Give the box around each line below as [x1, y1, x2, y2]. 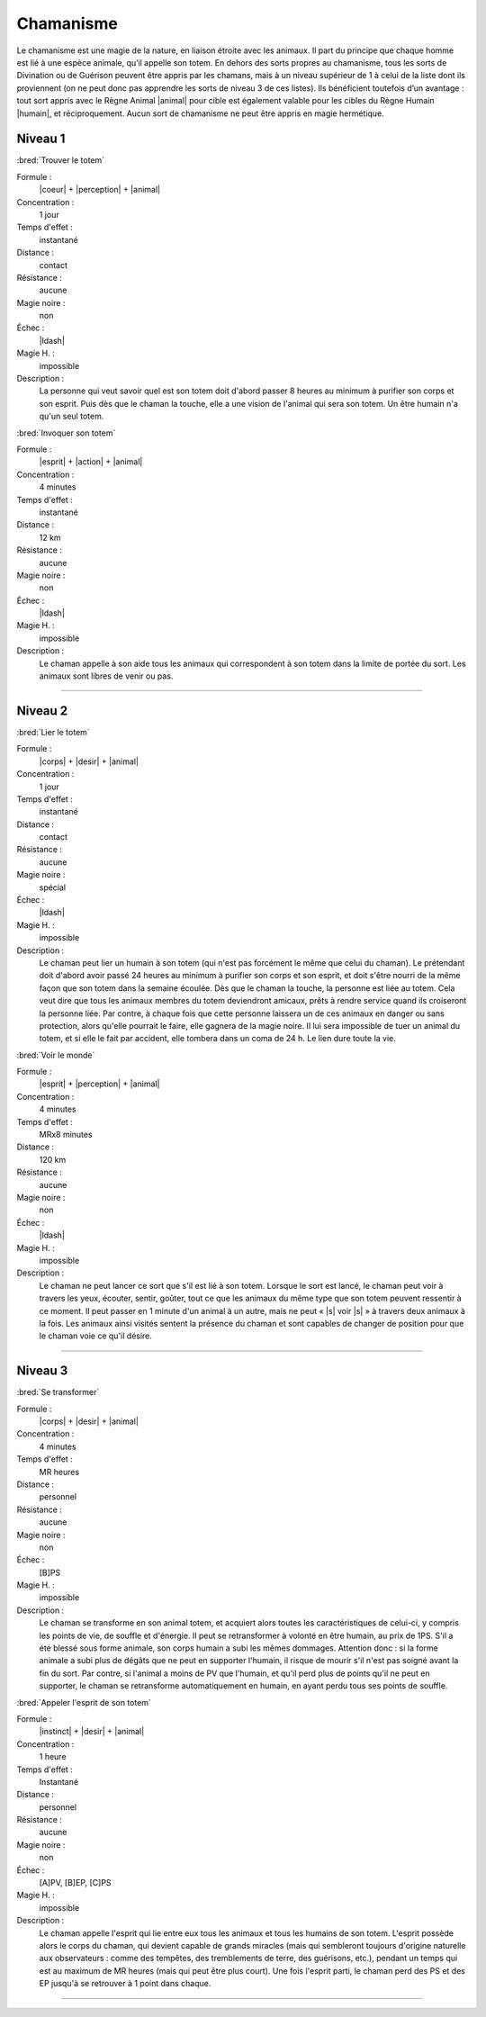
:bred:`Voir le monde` [16, 1049, 95, 1060]
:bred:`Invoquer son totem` [16, 428, 116, 438]
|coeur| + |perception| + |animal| [39, 185, 161, 195]
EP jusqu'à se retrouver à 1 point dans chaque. [39, 1978, 211, 1989]
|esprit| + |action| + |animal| [39, 456, 143, 467]
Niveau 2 [16, 703, 68, 718]
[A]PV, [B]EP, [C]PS [39, 1877, 112, 1888]
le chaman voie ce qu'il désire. [39, 1330, 153, 1341]
